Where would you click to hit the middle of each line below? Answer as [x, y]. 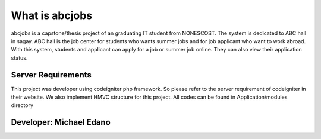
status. [19, 58]
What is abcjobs [51, 15]
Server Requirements [51, 75]
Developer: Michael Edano [61, 122]
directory [22, 105]
